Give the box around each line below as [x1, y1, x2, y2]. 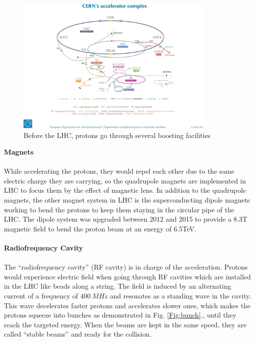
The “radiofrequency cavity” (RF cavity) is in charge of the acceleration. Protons [4, 262, 248, 272]
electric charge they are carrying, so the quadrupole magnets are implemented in [4, 175, 246, 185]
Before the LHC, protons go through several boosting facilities [24, 130, 211, 140]
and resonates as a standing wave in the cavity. [110, 290, 251, 300]
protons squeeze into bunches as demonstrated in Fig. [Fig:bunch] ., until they [4, 310, 236, 320]
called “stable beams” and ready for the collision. [4, 329, 152, 339]
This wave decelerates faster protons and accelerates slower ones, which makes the [4, 300, 251, 310]
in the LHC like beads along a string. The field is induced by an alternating [4, 281, 231, 291]
